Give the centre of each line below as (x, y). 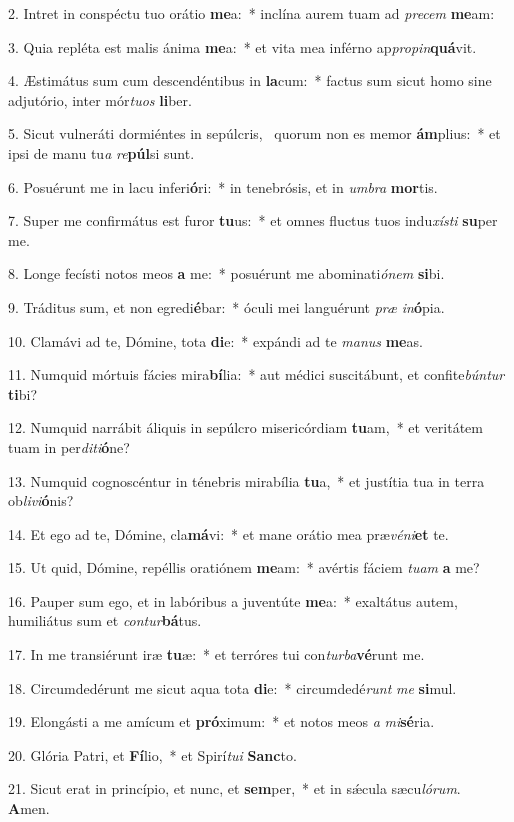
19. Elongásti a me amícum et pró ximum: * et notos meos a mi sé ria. (221, 721)
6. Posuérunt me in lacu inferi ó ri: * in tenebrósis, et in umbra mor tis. (223, 186)
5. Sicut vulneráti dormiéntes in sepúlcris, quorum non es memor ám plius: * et (254, 133)
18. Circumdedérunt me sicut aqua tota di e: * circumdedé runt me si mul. (232, 687)
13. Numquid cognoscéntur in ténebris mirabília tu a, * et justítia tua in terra (246, 480)
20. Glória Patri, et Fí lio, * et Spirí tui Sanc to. (152, 754)
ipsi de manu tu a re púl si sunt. (101, 152)
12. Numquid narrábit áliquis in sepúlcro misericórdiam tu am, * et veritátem (245, 427)
